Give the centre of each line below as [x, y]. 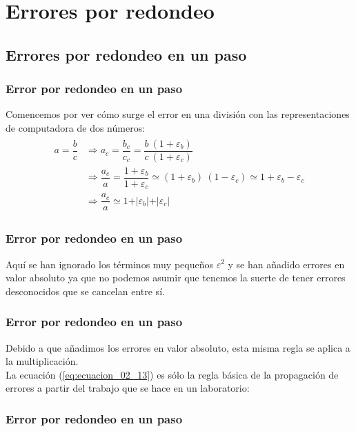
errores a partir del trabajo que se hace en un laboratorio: [128, 388]
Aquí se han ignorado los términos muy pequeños [109, 264]
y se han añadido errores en [286, 264]
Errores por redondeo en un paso [126, 54]
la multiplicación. [42, 361]
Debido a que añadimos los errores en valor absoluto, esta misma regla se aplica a [178, 347]
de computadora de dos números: [76, 127]
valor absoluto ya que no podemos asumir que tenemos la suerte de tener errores [176, 278]
